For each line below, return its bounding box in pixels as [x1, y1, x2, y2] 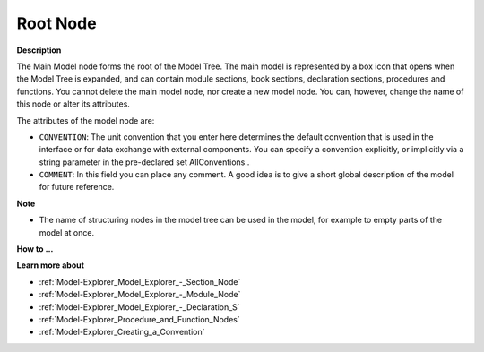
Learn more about [16, 260, 85, 270]
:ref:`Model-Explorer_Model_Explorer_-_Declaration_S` [39, 301, 241, 313]
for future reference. [39, 182, 115, 193]
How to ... [16, 244, 54, 254]
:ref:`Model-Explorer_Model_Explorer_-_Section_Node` [39, 276, 241, 287]
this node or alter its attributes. [16, 99, 130, 109]
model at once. [39, 227, 94, 237]
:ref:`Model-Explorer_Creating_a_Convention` [39, 327, 205, 338]
